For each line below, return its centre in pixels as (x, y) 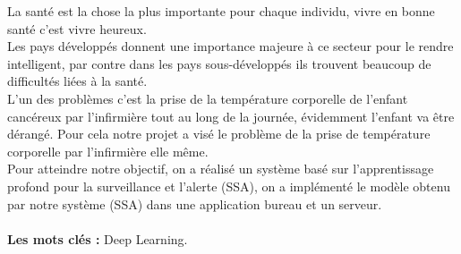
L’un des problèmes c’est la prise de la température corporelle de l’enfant (208, 98)
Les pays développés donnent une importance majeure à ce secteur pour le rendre (230, 46)
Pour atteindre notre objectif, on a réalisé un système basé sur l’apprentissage (221, 169)
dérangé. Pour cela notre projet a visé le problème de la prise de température (219, 134)
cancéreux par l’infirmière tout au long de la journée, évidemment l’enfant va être (231, 116)
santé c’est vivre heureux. (77, 28)
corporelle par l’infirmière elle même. (108, 151)
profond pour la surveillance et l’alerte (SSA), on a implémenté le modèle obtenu (229, 186)
